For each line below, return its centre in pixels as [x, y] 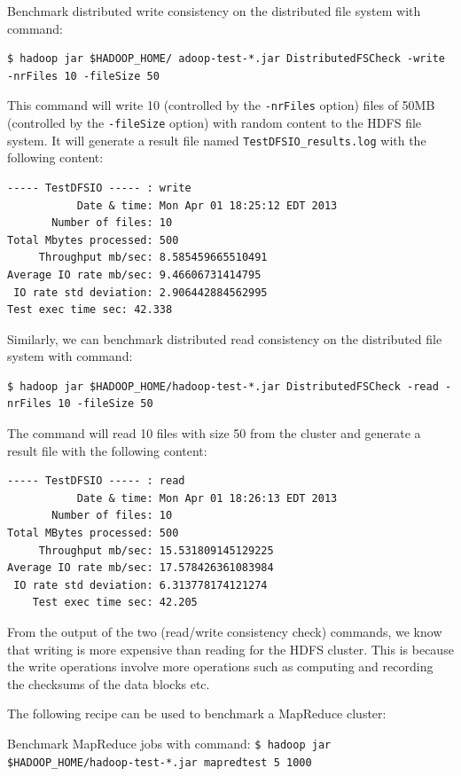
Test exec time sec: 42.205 [115, 603]
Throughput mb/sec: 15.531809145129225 [156, 550]
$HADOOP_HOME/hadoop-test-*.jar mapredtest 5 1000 [160, 762]
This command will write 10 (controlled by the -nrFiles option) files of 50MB [221, 105]
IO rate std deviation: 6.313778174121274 [141, 585]
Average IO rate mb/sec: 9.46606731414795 [134, 274]
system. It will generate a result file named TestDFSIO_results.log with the [217, 140]
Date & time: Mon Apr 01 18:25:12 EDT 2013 [207, 205]
